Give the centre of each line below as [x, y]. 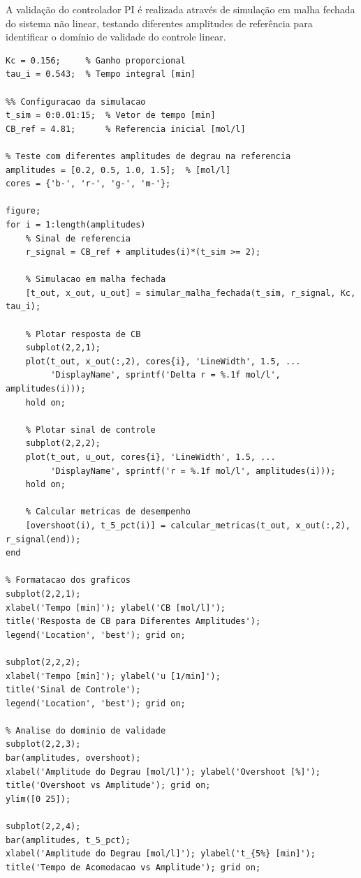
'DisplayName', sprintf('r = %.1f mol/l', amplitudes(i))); [193, 471]
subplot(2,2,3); [43, 744]
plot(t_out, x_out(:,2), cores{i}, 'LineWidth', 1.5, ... [163, 361]
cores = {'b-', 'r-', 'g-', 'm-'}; [88, 184]
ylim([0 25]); [38, 799]
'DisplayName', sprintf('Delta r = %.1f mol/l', [165, 375]
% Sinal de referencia [78, 238]
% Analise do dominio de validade [86, 730]
